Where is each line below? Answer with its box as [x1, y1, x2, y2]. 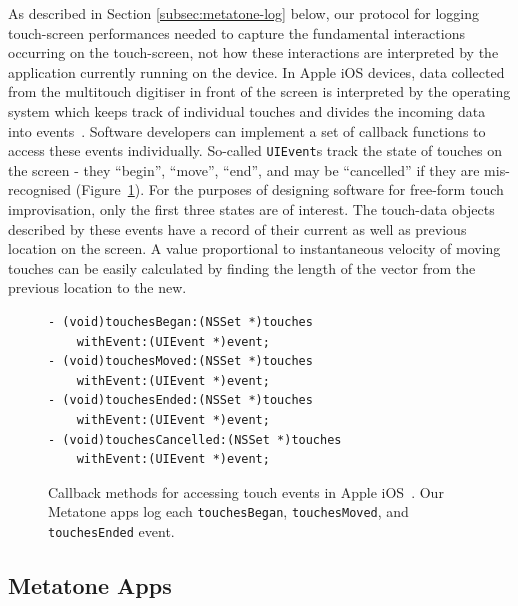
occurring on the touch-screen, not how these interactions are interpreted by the [8, 42, 499, 63]
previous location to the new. [8, 277, 187, 298]
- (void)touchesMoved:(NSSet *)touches [48, 354, 313, 369]
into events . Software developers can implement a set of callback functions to [8, 120, 486, 141]
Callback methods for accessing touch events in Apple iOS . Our [48, 481, 444, 502]
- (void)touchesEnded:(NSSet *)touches [48, 393, 313, 408]
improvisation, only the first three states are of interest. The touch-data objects [8, 199, 495, 219]
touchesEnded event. [48, 520, 175, 541]
